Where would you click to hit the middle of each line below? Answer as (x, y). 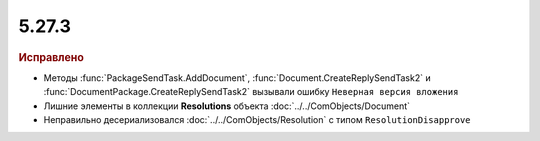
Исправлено (51, 57)
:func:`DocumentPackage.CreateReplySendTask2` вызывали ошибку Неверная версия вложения (251, 92)
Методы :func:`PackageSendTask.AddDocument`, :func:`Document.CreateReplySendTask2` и (237, 77)
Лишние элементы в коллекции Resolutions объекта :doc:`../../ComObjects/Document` (226, 106)
